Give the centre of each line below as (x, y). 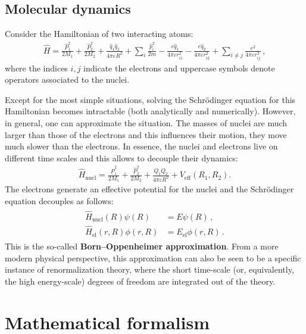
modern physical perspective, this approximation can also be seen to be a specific (153, 257)
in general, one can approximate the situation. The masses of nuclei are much (146, 122)
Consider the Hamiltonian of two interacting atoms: (99, 34)
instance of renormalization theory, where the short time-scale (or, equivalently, (149, 269)
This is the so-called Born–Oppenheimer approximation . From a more (142, 246)
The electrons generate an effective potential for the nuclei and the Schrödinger (149, 189)
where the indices (36, 68)
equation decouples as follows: (59, 201)
